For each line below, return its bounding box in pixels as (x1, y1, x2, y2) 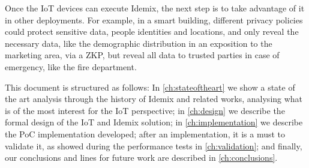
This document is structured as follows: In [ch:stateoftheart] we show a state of (5, 80, 295, 93)
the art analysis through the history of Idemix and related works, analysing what (5, 92, 303, 105)
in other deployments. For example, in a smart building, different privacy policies (5, 13, 303, 26)
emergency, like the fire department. (5, 60, 137, 73)
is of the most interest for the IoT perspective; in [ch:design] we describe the (5, 104, 285, 116)
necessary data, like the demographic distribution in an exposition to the (5, 37, 272, 49)
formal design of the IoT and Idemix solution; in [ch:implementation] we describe (5, 116, 303, 128)
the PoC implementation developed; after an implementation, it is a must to (5, 127, 286, 140)
